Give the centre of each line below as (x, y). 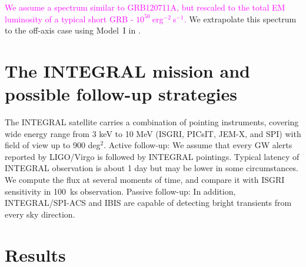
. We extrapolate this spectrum (240, 19)
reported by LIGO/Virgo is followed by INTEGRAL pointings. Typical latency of (152, 156)
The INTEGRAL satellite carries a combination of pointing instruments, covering (152, 122)
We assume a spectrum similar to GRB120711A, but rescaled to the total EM (145, 7)
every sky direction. (40, 214)
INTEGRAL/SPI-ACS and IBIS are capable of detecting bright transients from (148, 203)
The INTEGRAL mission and (127, 70)
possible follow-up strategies (121, 94)
